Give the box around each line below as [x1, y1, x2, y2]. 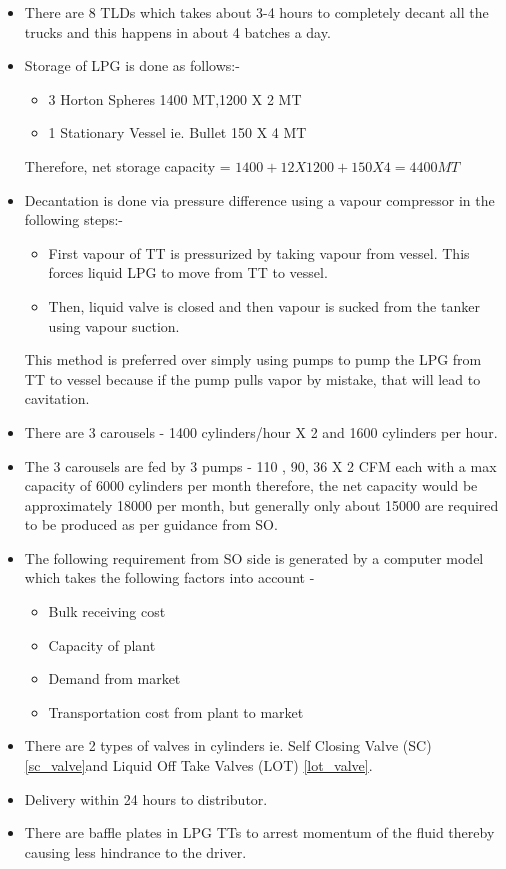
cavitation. [24, 388, 90, 409]
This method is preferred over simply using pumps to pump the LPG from [24, 349, 482, 370]
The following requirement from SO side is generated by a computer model [24, 547, 484, 568]
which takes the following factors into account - [24, 567, 315, 588]
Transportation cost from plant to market [48, 701, 304, 722]
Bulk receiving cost [48, 601, 166, 622]
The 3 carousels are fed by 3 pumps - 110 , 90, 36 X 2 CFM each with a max [24, 455, 497, 476]
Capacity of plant [48, 634, 156, 655]
